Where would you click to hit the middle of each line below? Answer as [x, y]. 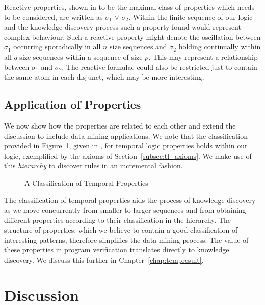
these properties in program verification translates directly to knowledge [117, 250]
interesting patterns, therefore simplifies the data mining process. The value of [126, 239]
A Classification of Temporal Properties [86, 182]
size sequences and [138, 47]
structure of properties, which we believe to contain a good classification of [121, 230]
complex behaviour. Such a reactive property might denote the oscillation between [132, 36]
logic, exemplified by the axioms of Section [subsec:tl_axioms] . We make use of [128, 155]
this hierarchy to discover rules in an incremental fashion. [94, 166]
